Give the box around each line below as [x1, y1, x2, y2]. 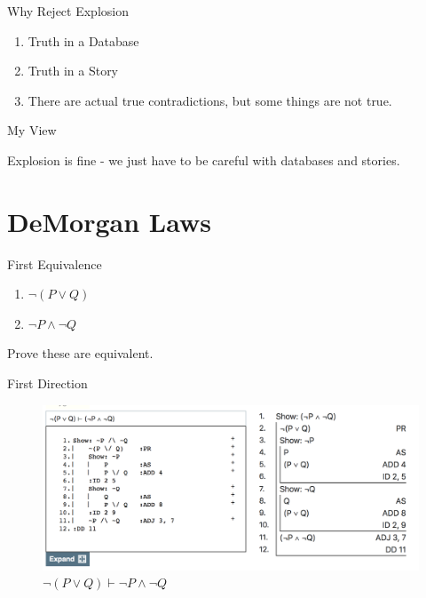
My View [7, 121, 57, 140]
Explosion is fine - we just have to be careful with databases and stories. [7, 150, 400, 169]
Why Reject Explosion [7, 2, 129, 20]
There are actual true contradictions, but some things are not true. [28, 91, 392, 109]
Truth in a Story [28, 61, 119, 80]
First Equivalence [7, 254, 102, 273]
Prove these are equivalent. [7, 344, 154, 363]
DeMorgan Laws [7, 203, 211, 239]
